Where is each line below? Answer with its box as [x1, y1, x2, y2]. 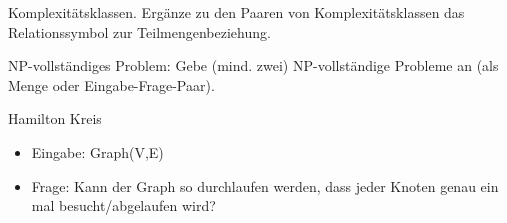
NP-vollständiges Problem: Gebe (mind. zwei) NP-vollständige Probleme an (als [8, 55, 499, 76]
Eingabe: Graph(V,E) [31, 141, 164, 162]
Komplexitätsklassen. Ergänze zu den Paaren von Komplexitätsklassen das [8, 2, 465, 22]
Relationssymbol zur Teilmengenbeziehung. [8, 21, 271, 42]
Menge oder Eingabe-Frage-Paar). [8, 74, 215, 95]
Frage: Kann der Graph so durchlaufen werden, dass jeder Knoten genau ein [31, 175, 499, 196]
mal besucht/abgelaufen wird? [31, 195, 216, 216]
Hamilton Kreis [8, 108, 102, 129]
